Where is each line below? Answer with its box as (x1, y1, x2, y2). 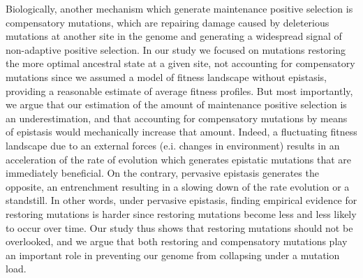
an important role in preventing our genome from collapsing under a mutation (6, 247, 340, 262)
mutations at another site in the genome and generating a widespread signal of (6, 29, 342, 43)
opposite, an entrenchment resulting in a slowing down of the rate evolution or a (6, 179, 350, 193)
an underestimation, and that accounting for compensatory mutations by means (6, 110, 348, 125)
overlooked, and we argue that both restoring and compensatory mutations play (6, 234, 348, 249)
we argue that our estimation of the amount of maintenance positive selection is (6, 97, 347, 112)
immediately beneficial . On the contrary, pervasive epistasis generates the (6, 166, 319, 180)
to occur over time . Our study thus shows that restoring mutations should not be (6, 220, 353, 235)
